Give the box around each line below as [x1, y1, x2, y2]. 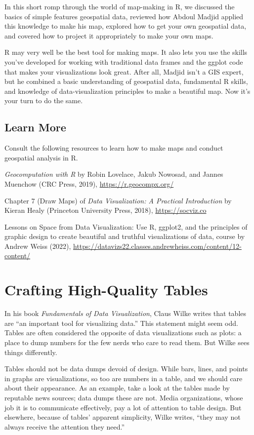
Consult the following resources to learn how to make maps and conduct [4, 143, 223, 153]
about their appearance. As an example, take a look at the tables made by [4, 383, 230, 393]
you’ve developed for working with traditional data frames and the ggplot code [4, 56, 243, 67]
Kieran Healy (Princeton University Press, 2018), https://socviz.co [4, 205, 207, 215]
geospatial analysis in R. [4, 152, 78, 162]
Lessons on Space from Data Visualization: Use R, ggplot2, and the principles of [4, 221, 248, 232]
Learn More [4, 119, 66, 135]
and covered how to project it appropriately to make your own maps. [4, 30, 213, 40]
